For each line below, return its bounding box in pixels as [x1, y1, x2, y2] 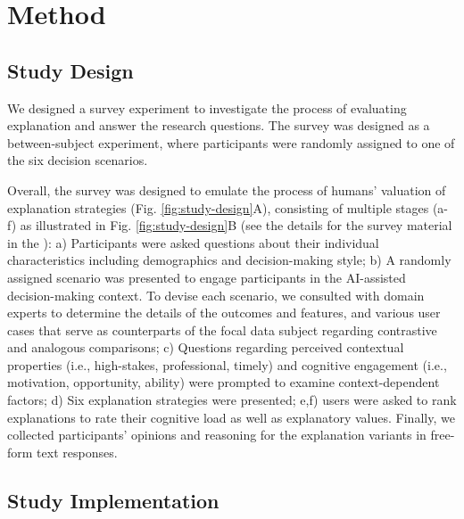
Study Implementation [7, 486, 220, 514]
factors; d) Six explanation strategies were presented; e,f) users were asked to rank [7, 391, 457, 409]
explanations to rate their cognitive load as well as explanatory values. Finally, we [7, 408, 455, 426]
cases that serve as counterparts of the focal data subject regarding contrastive [7, 320, 437, 339]
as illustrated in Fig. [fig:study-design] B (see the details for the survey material [20, 216, 452, 235]
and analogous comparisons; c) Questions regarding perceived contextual [7, 338, 404, 357]
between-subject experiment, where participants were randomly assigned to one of [7, 133, 455, 152]
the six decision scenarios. [7, 151, 148, 169]
